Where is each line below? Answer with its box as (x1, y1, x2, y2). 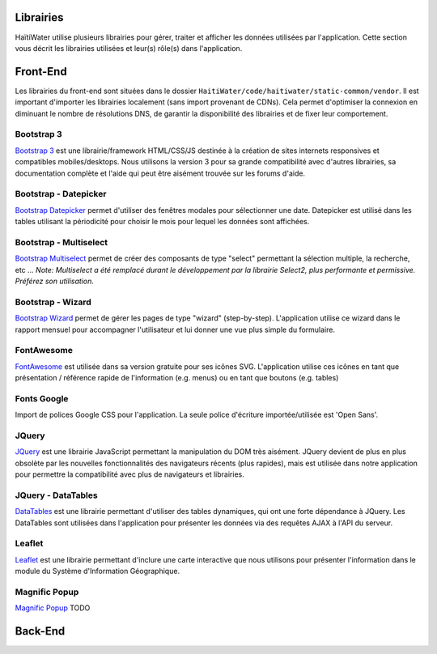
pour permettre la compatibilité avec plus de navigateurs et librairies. (15, 469, 244, 479)
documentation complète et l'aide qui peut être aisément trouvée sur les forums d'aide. (15, 168, 306, 178)
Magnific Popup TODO (15, 603, 91, 613)
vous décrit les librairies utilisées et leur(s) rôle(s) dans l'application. (15, 43, 243, 53)
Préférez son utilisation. (15, 276, 95, 286)
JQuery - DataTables (15, 490, 98, 501)
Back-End (15, 624, 66, 639)
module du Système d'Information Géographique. (15, 567, 180, 576)
